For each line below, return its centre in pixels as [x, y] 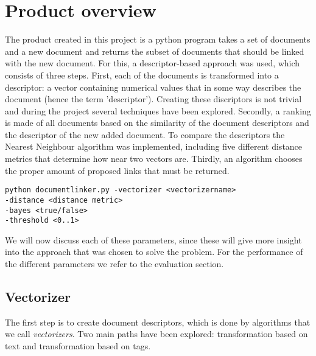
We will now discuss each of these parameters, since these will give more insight [153, 239]
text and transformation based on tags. [78, 346]
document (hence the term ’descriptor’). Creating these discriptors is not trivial [153, 99]
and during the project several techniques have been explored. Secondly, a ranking [158, 110]
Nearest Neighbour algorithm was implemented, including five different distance [154, 146]
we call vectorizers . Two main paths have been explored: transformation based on [156, 334]
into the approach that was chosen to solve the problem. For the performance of [154, 252]
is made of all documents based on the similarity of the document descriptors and [157, 123]
